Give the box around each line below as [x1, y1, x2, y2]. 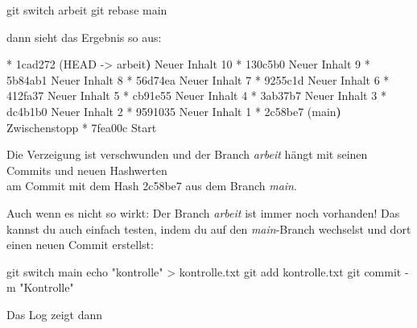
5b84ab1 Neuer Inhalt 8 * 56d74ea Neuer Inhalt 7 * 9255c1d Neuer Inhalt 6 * [6, 71, 390, 88]
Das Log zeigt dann [6, 305, 103, 322]
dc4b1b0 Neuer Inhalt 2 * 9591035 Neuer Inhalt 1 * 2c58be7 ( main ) [6, 102, 341, 119]
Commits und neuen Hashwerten [6, 161, 167, 178]
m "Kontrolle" [6, 279, 74, 296]
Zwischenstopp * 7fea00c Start [6, 118, 157, 135]
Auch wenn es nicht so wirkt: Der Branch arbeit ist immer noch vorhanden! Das [6, 204, 400, 221]
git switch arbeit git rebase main [6, 2, 167, 18]
